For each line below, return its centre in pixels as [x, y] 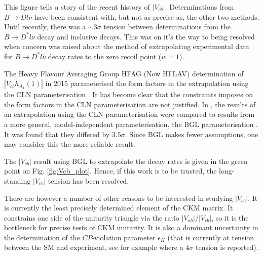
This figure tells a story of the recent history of [77, 7]
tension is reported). [227, 247]
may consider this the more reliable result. [70, 144]
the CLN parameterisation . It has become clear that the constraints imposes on [129, 94]
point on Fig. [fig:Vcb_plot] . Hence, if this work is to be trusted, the [110, 171]
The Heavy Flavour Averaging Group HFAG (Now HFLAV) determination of [124, 73]
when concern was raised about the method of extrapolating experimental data [127, 46]
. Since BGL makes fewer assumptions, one [192, 134]
